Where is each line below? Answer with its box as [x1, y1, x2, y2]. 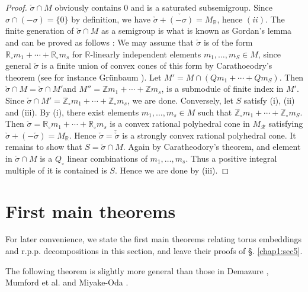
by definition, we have [71, 12, 151, 25]
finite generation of [5, 24, 74, 37]
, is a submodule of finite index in [161, 82, 284, 95]
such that [198, 105, 232, 118]
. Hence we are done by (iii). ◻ [114, 163, 229, 176]
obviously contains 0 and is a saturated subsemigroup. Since [54, 1, 273, 13]
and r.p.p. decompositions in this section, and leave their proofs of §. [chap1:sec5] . [5, 245, 303, 257]
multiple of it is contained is [5, 163, 107, 176]
